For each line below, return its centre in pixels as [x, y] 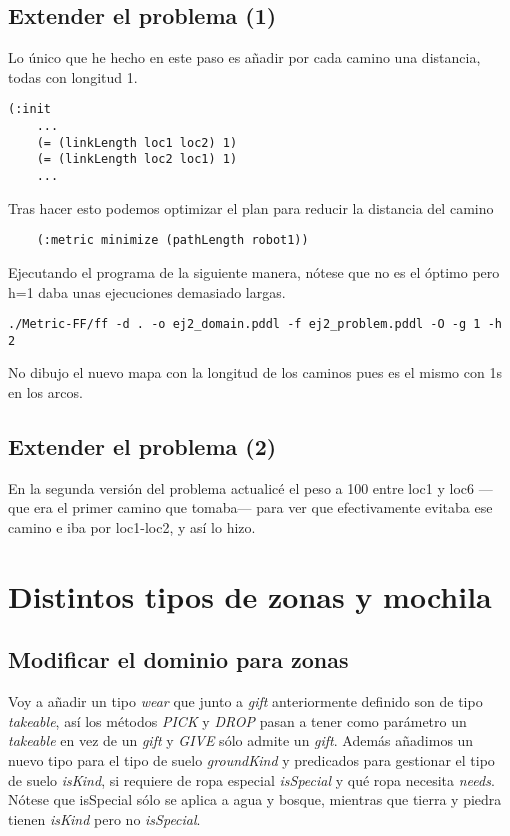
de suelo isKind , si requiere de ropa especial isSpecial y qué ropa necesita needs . [251, 779]
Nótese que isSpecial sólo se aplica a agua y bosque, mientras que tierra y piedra [255, 799]
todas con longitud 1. [73, 76]
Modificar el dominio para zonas [178, 659]
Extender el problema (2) [142, 446]
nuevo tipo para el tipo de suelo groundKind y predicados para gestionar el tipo [251, 759]
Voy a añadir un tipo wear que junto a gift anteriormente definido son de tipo [245, 701]
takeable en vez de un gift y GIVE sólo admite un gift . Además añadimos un [241, 740]
